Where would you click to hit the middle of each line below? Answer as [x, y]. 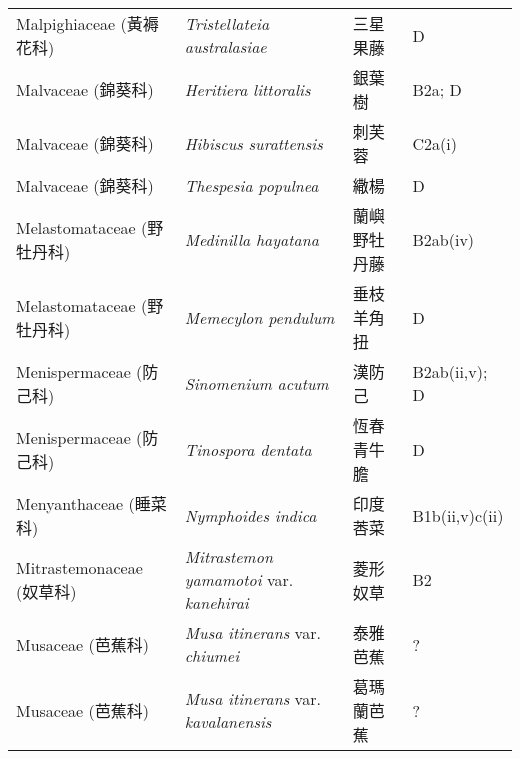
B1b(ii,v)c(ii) [458, 515]
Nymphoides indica [250, 515]
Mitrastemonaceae [79, 567]
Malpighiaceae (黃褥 [87, 23]
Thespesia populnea [251, 185]
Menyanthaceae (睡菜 [91, 503]
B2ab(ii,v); [450, 371]
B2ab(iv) [443, 239]
